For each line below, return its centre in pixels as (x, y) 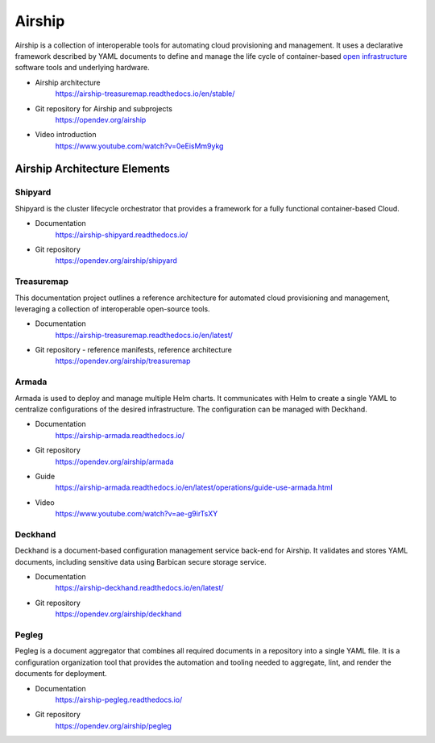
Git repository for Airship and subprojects (104, 108)
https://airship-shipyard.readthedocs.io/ (122, 235)
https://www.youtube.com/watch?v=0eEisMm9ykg (139, 146)
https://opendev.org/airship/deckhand (118, 614)
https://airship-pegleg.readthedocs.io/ (119, 699)
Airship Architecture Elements (93, 169)
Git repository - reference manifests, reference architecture (134, 350)
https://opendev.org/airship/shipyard (116, 261)
